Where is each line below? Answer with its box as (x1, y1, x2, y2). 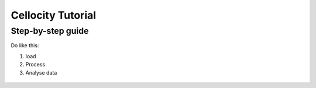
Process (25, 61, 46, 68)
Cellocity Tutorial (11, 9, 97, 22)
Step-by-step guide (11, 26, 89, 36)
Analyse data (25, 69, 57, 76)
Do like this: (11, 42, 39, 49)
